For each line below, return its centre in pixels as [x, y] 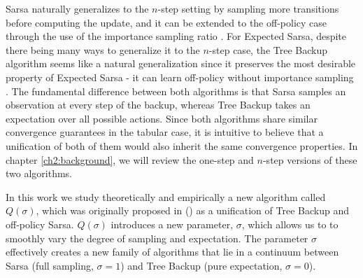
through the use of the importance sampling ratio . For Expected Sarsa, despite [176, 36]
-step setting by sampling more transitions [248, 8]
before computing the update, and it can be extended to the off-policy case [166, 22]
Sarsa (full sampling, [50, 265]
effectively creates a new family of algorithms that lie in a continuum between [172, 252]
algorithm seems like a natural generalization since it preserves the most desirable [181, 63]
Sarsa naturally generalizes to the [77, 8]
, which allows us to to [290, 224]
